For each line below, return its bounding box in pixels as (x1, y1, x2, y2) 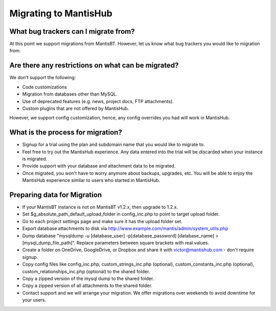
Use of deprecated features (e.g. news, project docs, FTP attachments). (22, 98, 174, 104)
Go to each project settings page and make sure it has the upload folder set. (22, 218, 182, 224)
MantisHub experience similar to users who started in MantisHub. (22, 177, 160, 183)
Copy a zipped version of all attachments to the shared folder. (22, 282, 153, 289)
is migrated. (22, 156, 48, 162)
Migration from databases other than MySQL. (22, 91, 118, 97)
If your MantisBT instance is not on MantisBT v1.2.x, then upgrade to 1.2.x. (22, 204, 178, 210)
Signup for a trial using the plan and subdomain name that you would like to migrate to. (22, 141, 205, 148)
